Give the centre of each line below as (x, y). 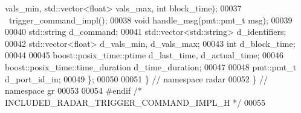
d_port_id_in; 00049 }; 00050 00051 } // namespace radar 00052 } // (136, 78)
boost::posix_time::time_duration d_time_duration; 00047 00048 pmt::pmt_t (151, 66)
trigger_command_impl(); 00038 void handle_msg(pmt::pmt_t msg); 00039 (150, 20)
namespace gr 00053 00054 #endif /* (73, 90)
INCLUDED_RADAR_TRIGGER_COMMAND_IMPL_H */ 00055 (135, 102)
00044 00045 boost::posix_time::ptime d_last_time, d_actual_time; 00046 (144, 55)
